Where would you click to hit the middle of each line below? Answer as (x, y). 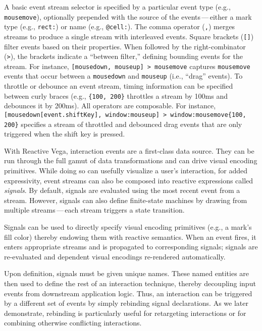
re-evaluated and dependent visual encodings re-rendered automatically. (115, 256)
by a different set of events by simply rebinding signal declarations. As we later (126, 303)
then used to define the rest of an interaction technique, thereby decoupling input (130, 283)
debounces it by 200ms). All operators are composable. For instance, (110, 106)
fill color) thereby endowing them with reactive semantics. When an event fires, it (130, 237)
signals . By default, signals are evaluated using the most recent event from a (122, 190)
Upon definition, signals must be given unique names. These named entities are (127, 273)
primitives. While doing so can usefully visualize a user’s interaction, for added (126, 171)
